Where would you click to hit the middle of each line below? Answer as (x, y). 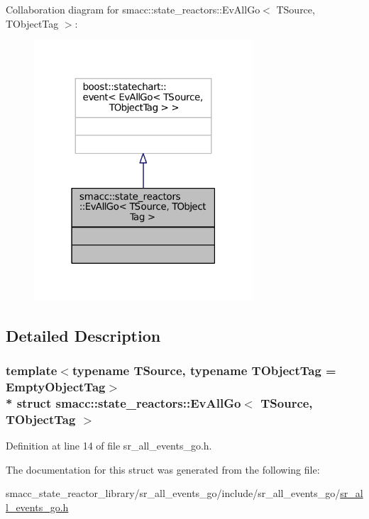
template (32, 370)
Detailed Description (83, 335)
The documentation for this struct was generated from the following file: (163, 469)
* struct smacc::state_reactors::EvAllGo (123, 402)
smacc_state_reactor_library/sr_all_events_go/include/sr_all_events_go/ (173, 493)
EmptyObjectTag (56, 386)
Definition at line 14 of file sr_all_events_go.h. (109, 445)
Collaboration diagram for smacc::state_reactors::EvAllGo (133, 9)
